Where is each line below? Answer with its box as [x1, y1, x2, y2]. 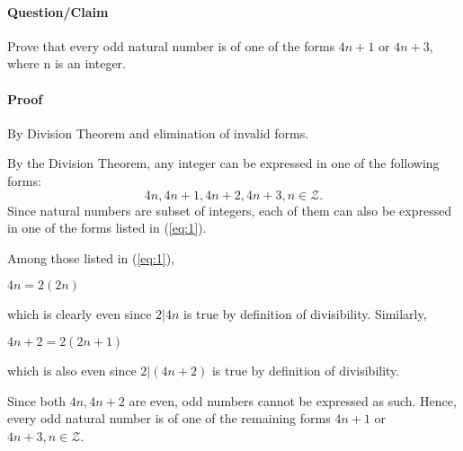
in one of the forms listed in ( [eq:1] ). [7, 218, 207, 237]
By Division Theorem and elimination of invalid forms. [7, 123, 309, 142]
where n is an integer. [7, 54, 126, 73]
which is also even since [7, 360, 137, 379]
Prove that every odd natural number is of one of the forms [7, 36, 335, 55]
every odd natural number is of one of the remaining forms [7, 409, 331, 428]
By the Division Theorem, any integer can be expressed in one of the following [7, 154, 440, 172]
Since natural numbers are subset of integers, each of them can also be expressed [7, 200, 452, 219]
